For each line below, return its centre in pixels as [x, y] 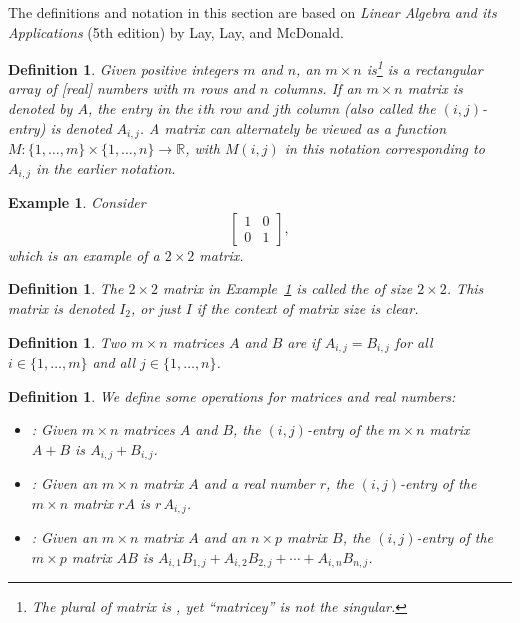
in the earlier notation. [106, 167]
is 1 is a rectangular [424, 67]
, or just [156, 307]
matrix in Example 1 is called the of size [287, 288]
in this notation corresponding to [384, 148]
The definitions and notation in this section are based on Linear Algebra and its [252, 12]
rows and [227, 88]
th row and [235, 108]
